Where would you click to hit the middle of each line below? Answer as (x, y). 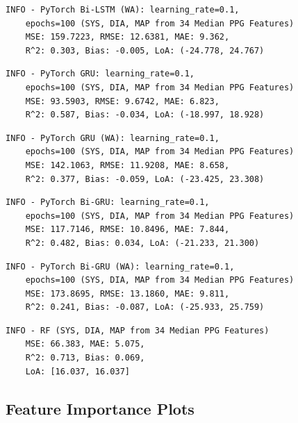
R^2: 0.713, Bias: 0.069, (85, 358)
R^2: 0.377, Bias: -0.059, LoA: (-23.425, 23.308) (145, 179)
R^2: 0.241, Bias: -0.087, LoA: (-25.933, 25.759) (145, 307)
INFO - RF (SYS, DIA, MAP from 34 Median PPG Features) (138, 330)
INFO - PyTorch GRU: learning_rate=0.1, (100, 74)
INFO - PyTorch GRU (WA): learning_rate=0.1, (113, 138)
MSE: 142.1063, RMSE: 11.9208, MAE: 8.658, (127, 165)
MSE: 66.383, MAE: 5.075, (85, 344)
